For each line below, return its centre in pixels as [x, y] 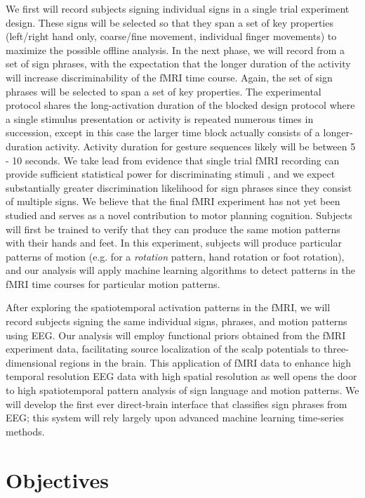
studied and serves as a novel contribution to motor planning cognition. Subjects [179, 215]
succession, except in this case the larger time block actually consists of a [163, 132]
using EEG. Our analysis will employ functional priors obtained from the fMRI [176, 335]
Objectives [57, 479]
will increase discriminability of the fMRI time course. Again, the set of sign [169, 77]
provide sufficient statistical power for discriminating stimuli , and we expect [171, 174]
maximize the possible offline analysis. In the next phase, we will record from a [175, 50]
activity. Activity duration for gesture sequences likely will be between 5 [200, 146]
